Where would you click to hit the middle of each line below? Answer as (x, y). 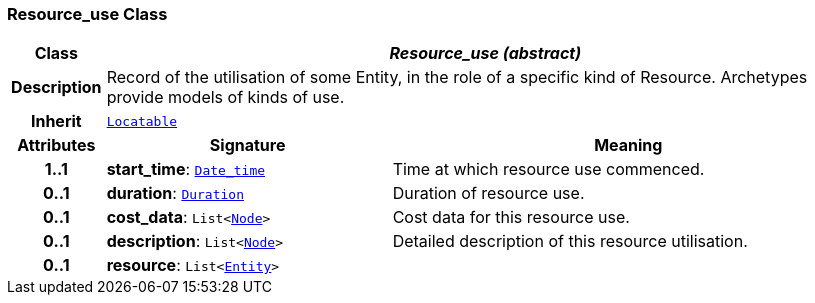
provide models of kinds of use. (225, 97)
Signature (247, 145)
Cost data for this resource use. (511, 217)
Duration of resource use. (488, 193)
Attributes (56, 145)
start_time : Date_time (186, 169)
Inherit (56, 121)
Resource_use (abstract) (485, 53)
